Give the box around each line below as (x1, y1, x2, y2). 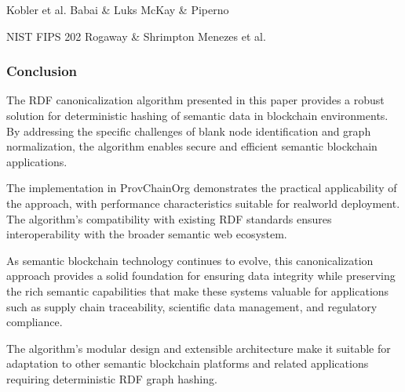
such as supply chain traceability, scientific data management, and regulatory (6, 298, 378, 314)
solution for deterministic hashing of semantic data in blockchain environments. (6, 107, 389, 123)
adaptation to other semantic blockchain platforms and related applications (6, 355, 369, 372)
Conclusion (6, 61, 77, 81)
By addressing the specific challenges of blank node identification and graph (6, 122, 371, 139)
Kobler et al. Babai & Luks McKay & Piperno (6, 2, 229, 17)
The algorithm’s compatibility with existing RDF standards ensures (6, 210, 332, 227)
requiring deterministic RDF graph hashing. (6, 370, 217, 387)
